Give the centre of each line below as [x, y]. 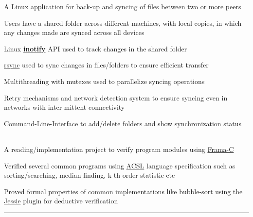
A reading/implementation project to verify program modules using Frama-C [119, 149]
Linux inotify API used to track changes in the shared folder [96, 48]
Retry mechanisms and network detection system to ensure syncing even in [116, 97]
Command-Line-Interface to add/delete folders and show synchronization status [123, 123]
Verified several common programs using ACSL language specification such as [120, 165]
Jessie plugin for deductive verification [61, 201]
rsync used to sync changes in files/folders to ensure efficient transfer [106, 65]
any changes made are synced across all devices [74, 32]
